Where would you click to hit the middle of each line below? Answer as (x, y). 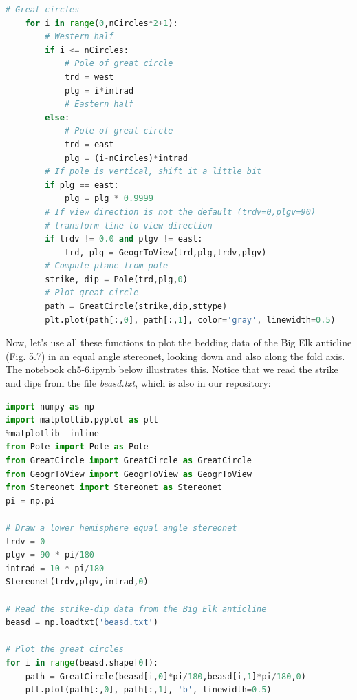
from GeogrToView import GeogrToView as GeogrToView (129, 474)
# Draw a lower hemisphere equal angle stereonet (121, 528)
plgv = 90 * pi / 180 (50, 555)
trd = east (89, 144)
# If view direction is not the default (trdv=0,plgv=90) (181, 212)
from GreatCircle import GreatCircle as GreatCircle (129, 460)
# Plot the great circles (65, 649)
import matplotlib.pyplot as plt (82, 420)
